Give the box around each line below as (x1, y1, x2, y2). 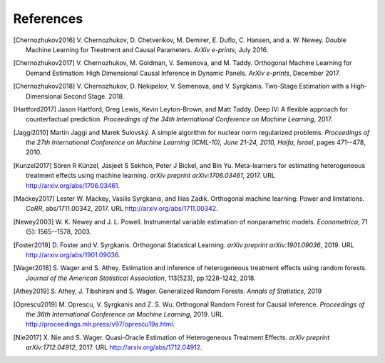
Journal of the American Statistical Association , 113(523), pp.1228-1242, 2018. (26, 274, 256, 282)
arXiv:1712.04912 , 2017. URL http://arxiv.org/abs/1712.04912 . (26, 343, 202, 352)
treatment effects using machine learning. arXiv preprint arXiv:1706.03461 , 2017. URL (26, 171, 276, 180)
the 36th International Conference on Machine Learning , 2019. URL (26, 309, 224, 318)
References (13, 11, 83, 26)
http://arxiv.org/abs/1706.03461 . (26, 181, 120, 189)
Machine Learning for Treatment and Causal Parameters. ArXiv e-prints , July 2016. (26, 45, 269, 54)
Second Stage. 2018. (63, 91, 125, 100)
